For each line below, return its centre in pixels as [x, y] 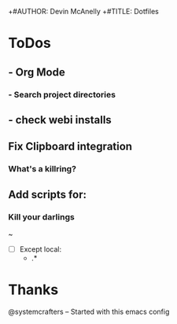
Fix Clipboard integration [70, 147]
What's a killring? [42, 169]
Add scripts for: [47, 195]
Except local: [40, 249]
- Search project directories [62, 94]
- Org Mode [37, 72]
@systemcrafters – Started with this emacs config [89, 311]
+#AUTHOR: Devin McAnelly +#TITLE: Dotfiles [83, 11]
